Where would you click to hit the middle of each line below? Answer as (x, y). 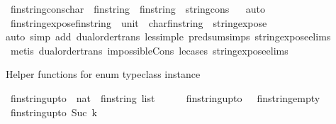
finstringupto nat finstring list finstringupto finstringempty (165, 97)
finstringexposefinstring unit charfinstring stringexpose (139, 22)
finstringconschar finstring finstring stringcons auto (138, 9)
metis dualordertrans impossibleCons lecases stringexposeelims (149, 50)
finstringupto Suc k (54, 112)
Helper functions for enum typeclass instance (103, 74)
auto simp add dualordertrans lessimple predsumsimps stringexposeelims (168, 36)
